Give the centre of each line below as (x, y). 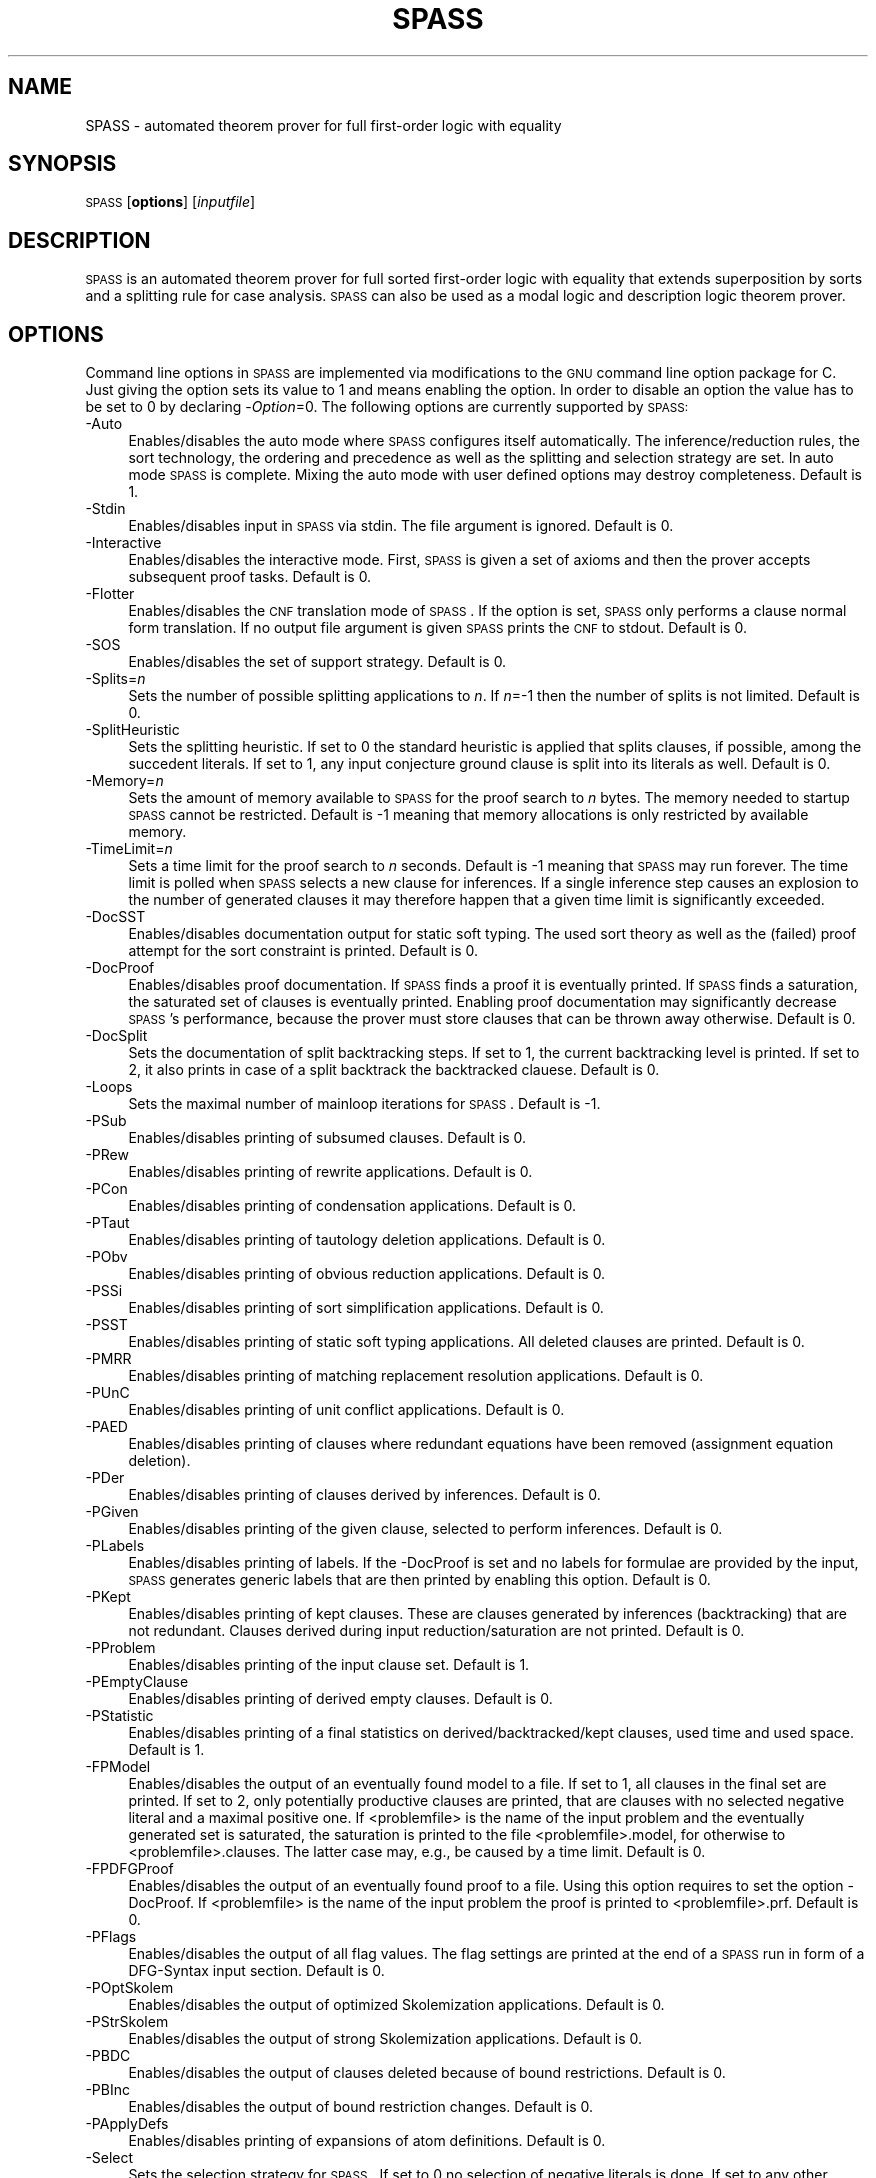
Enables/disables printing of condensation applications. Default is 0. (352, 1206)
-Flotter (110, 594)
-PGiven (112, 1512)
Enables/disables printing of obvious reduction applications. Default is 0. (367, 1274)
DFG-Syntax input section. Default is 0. (256, 1971)
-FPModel (118, 1767)
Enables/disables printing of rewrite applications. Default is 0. (330, 1172)
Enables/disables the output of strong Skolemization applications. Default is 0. (385, 2039)
